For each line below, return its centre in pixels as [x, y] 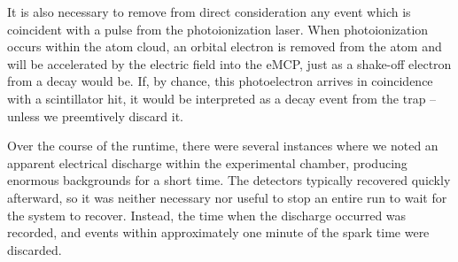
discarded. [35, 249]
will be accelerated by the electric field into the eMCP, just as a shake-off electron [229, 63]
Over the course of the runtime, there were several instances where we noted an [223, 146]
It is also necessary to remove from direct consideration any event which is [209, 12]
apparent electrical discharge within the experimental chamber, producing [207, 162]
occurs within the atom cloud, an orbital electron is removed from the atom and [225, 46]
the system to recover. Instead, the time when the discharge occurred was [207, 215]
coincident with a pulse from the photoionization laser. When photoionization [218, 29]
